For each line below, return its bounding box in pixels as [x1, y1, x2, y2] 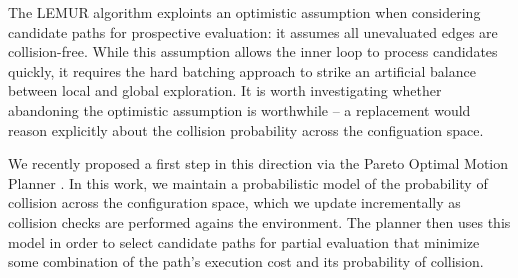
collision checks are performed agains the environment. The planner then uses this [8, 211, 511, 232]
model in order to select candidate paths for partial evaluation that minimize [8, 231, 480, 252]
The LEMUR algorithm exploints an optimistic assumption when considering [8, 2, 481, 22]
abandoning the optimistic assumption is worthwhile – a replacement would [8, 99, 471, 120]
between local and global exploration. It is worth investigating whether [8, 80, 442, 101]
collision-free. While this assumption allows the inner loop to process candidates [8, 41, 498, 62]
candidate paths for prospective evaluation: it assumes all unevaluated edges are [8, 21, 498, 42]
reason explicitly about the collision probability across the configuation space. [8, 119, 484, 140]
